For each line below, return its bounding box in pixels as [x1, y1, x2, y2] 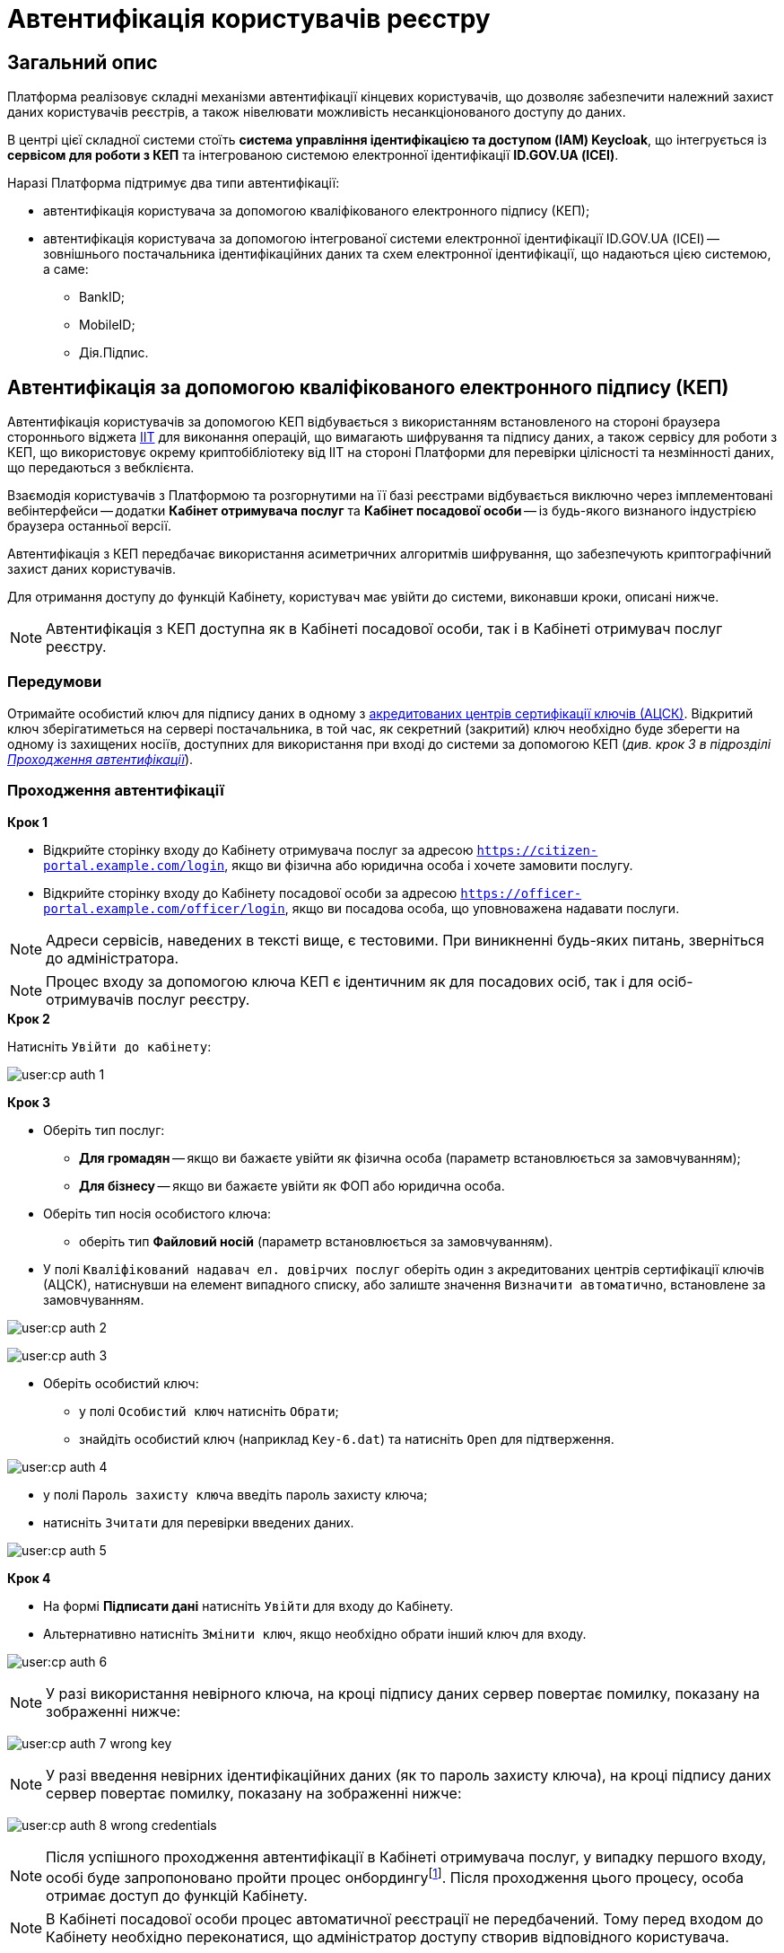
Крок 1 [7, 814, 48, 830]
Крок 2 [7, 1010, 50, 1026]
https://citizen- [476, 842, 598, 858]
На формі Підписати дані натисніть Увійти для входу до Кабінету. [43, 1597, 454, 1614]
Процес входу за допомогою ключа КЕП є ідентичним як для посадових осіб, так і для [46, 972, 654, 990]
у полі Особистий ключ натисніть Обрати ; [79, 1403, 339, 1419]
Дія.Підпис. [79, 345, 149, 361]
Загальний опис [7, 50, 158, 74]
